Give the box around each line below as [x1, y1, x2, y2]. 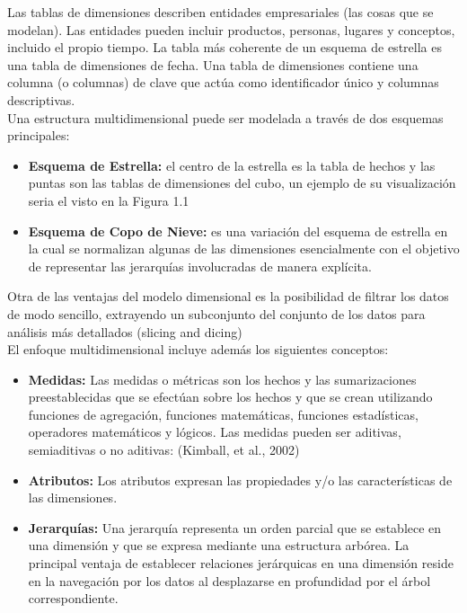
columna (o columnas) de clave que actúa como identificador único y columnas [7, 73, 439, 92]
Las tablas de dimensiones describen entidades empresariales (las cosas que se [7, 3, 434, 21]
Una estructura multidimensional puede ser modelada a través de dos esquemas [7, 108, 444, 127]
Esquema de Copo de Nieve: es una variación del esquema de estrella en [28, 221, 448, 240]
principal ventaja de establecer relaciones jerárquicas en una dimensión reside [28, 554, 454, 573]
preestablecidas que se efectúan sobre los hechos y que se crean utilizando [28, 387, 433, 406]
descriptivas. [7, 90, 75, 109]
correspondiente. [28, 589, 119, 608]
